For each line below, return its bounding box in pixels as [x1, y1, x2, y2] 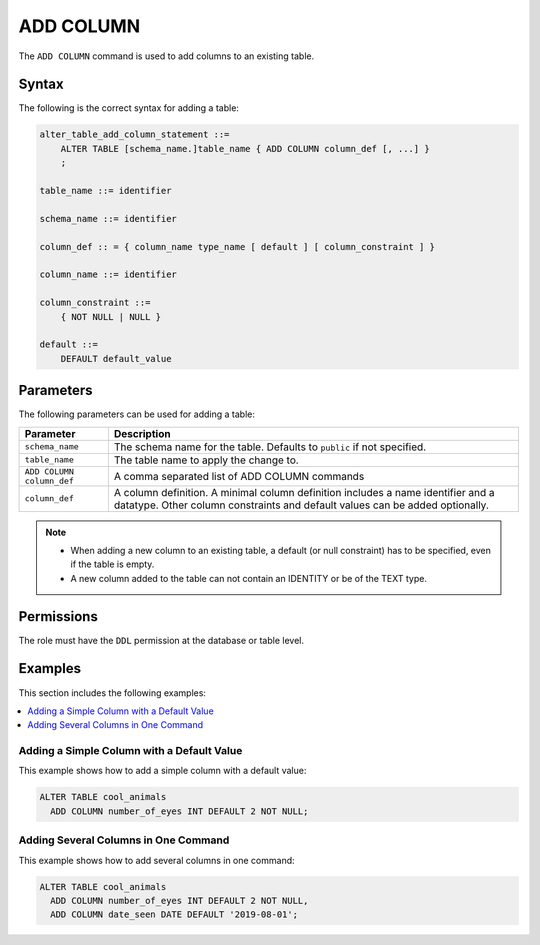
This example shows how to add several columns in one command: [18, 854, 295, 866]
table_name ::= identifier [39, 185, 172, 196]
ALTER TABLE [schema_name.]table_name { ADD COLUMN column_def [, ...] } [60, 143, 430, 154]
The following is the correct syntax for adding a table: [18, 102, 240, 114]
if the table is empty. [70, 558, 155, 570]
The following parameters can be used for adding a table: [18, 408, 255, 420]
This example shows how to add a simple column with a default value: [18, 765, 307, 777]
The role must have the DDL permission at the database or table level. [18, 634, 305, 646]
